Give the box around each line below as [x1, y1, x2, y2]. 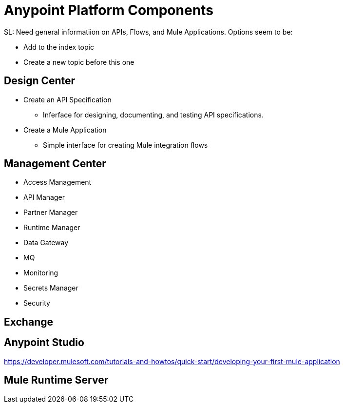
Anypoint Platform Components [4, 2, 213, 19]
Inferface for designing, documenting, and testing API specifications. [43, 110, 264, 119]
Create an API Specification [23, 95, 112, 104]
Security [23, 299, 50, 308]
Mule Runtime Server [4, 374, 109, 387]
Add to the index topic [23, 42, 94, 51]
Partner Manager [23, 208, 78, 217]
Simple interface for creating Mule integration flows [43, 140, 208, 149]
